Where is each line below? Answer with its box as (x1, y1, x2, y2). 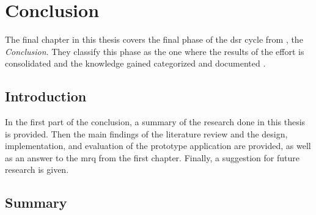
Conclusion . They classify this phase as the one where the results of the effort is (5, 45, 304, 57)
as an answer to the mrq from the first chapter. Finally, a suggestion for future (5, 151, 299, 164)
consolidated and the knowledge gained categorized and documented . (5, 57, 266, 70)
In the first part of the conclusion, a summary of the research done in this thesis (5, 115, 306, 128)
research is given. (5, 163, 69, 176)
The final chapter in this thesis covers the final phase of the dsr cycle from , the (5, 33, 303, 46)
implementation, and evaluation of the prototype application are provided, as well (5, 139, 311, 152)
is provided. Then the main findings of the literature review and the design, (5, 127, 288, 140)
